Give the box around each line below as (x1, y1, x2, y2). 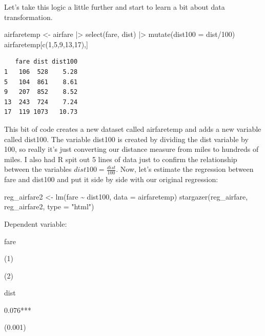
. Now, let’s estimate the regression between (116, 164, 254, 174)
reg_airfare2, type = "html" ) (4, 201, 94, 212)
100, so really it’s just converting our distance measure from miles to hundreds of (4, 144, 259, 154)
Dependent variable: (4, 218, 67, 229)
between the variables (4, 164, 72, 174)
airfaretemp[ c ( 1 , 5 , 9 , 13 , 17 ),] (4, 38, 88, 49)
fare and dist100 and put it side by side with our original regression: (4, 174, 218, 185)
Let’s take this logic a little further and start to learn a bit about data (4, 2, 225, 12)
